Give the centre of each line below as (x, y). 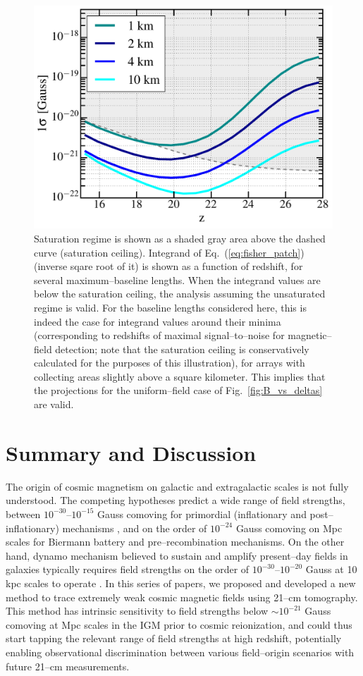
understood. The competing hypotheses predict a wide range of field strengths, (176, 500)
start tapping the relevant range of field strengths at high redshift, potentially (174, 638)
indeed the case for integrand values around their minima (158, 321)
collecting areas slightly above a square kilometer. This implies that (180, 376)
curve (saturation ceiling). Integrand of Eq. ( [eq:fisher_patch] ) (169, 252)
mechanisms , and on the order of (135, 528)
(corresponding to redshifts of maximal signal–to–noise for (159, 335)
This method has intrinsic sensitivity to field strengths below (137, 611)
